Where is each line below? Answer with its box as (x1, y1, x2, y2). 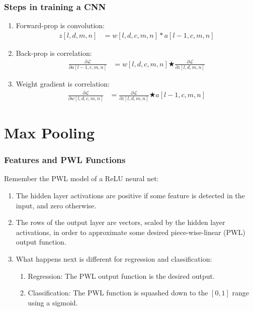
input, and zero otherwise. (16, 200, 97, 210)
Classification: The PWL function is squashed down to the (28, 287, 208, 298)
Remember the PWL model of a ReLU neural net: (4, 173, 159, 184)
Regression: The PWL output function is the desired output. (28, 270, 215, 281)
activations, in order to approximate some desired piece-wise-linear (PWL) (16, 226, 245, 237)
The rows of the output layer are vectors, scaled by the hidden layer (16, 217, 225, 227)
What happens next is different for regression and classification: (16, 254, 212, 264)
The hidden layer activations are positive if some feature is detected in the (16, 190, 245, 201)
